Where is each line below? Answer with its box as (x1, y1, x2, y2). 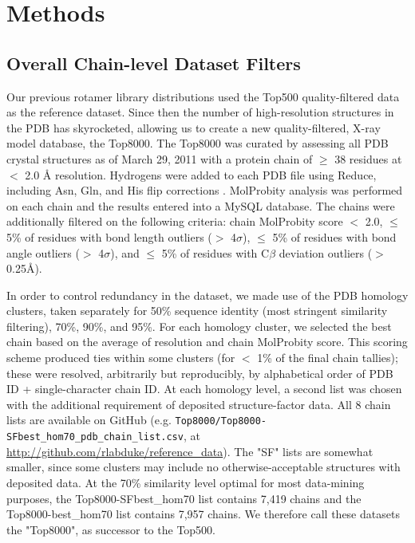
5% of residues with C (161, 244, 270, 261)
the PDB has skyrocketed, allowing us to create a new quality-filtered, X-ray (6, 119, 381, 136)
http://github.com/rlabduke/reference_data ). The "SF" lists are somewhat (6, 443, 373, 459)
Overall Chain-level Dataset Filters (6, 50, 301, 75)
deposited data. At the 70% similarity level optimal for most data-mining (6, 474, 365, 490)
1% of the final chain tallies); (257, 349, 398, 366)
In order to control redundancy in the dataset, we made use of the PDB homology (6, 286, 409, 303)
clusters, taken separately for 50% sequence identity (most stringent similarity (6, 302, 388, 319)
